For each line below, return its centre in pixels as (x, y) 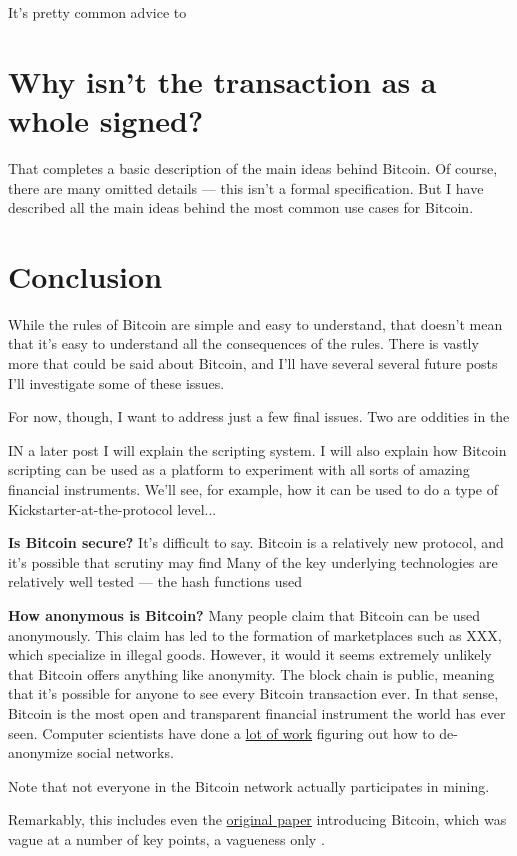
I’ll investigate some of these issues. (116, 382)
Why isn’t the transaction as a (222, 80)
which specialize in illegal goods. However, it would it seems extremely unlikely (250, 654)
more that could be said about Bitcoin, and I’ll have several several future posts (253, 363)
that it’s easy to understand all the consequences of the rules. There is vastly (243, 343)
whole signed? (106, 119)
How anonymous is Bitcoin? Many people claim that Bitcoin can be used (244, 614)
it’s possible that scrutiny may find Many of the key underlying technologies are (253, 561)
